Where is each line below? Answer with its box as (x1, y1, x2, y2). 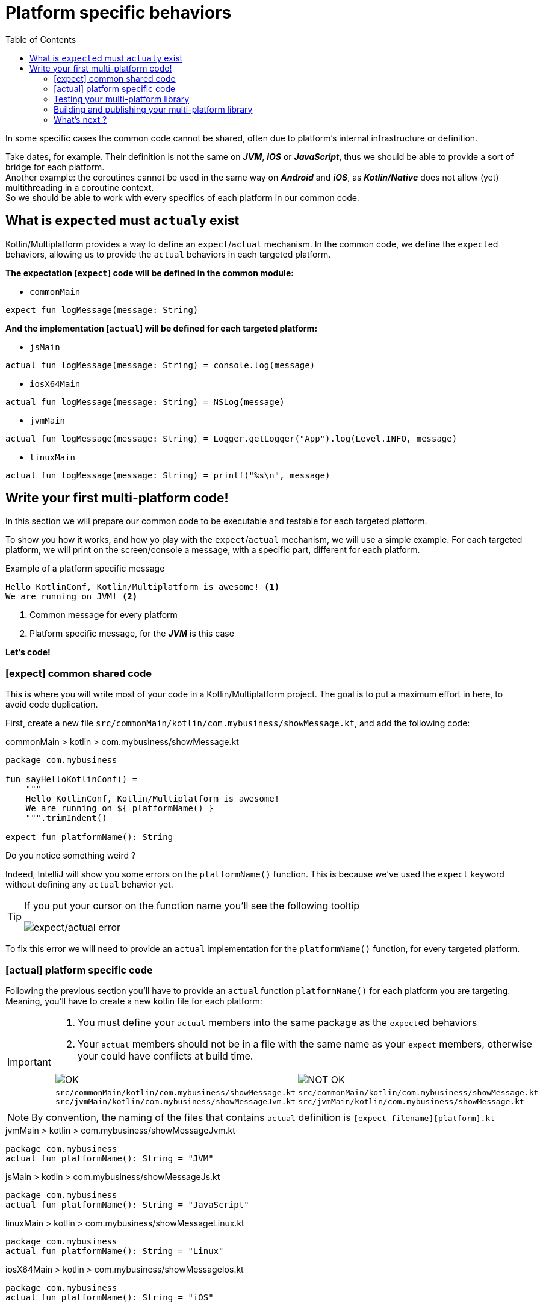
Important (7, 1055, 51, 1068)
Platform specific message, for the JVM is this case (29, 628, 234, 639)
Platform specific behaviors (5, 2, 232, 23)
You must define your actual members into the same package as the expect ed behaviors (77, 1016, 477, 1028)
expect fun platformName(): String (5, 832, 173, 842)
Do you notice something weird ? (5, 850, 136, 861)
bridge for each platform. (5, 161, 105, 172)
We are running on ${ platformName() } (25, 803, 214, 814)
